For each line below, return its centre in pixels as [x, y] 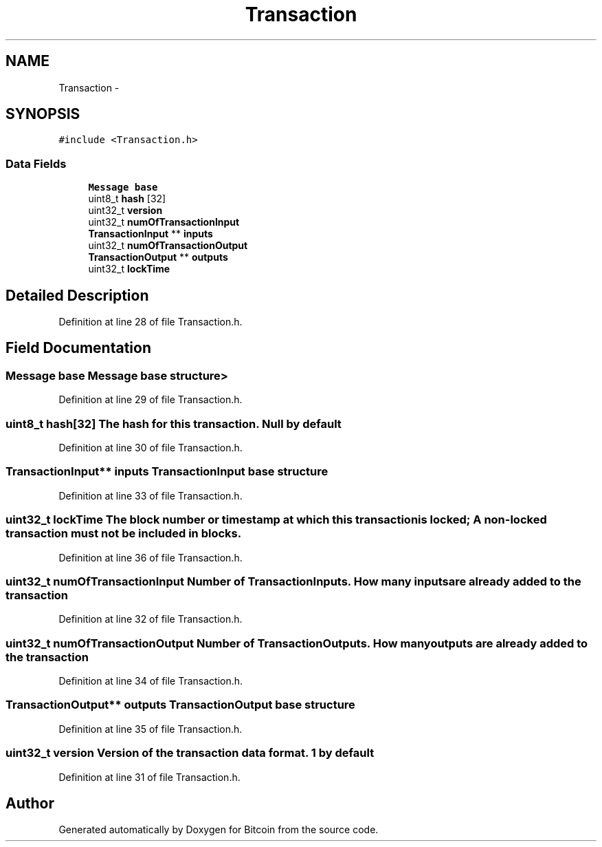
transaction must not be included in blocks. [124, 534]
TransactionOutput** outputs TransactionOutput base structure [180, 705]
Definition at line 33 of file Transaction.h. [150, 495]
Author [30, 803]
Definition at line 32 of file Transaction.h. [150, 619]
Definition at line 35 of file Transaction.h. [150, 729]
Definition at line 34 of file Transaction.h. [151, 681]
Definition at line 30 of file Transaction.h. [150, 448]
